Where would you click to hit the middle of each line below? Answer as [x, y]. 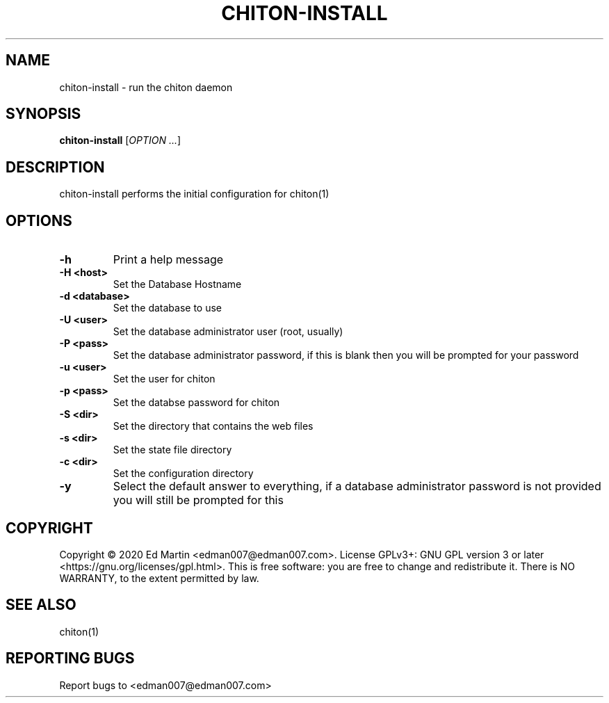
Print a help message [168, 260]
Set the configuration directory [183, 474]
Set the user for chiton [164, 379]
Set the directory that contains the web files [213, 426]
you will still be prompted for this [198, 500]
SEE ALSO [41, 605]
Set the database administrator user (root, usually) [228, 332]
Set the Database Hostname [177, 284]
